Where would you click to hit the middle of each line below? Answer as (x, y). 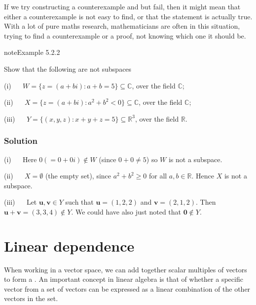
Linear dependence (69, 245)
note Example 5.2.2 (32, 52)
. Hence (203, 176)
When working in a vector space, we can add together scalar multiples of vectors (126, 269)
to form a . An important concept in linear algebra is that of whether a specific (124, 279)
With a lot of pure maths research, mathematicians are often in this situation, (122, 26)
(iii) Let (20, 202)
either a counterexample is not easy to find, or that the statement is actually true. (128, 16)
